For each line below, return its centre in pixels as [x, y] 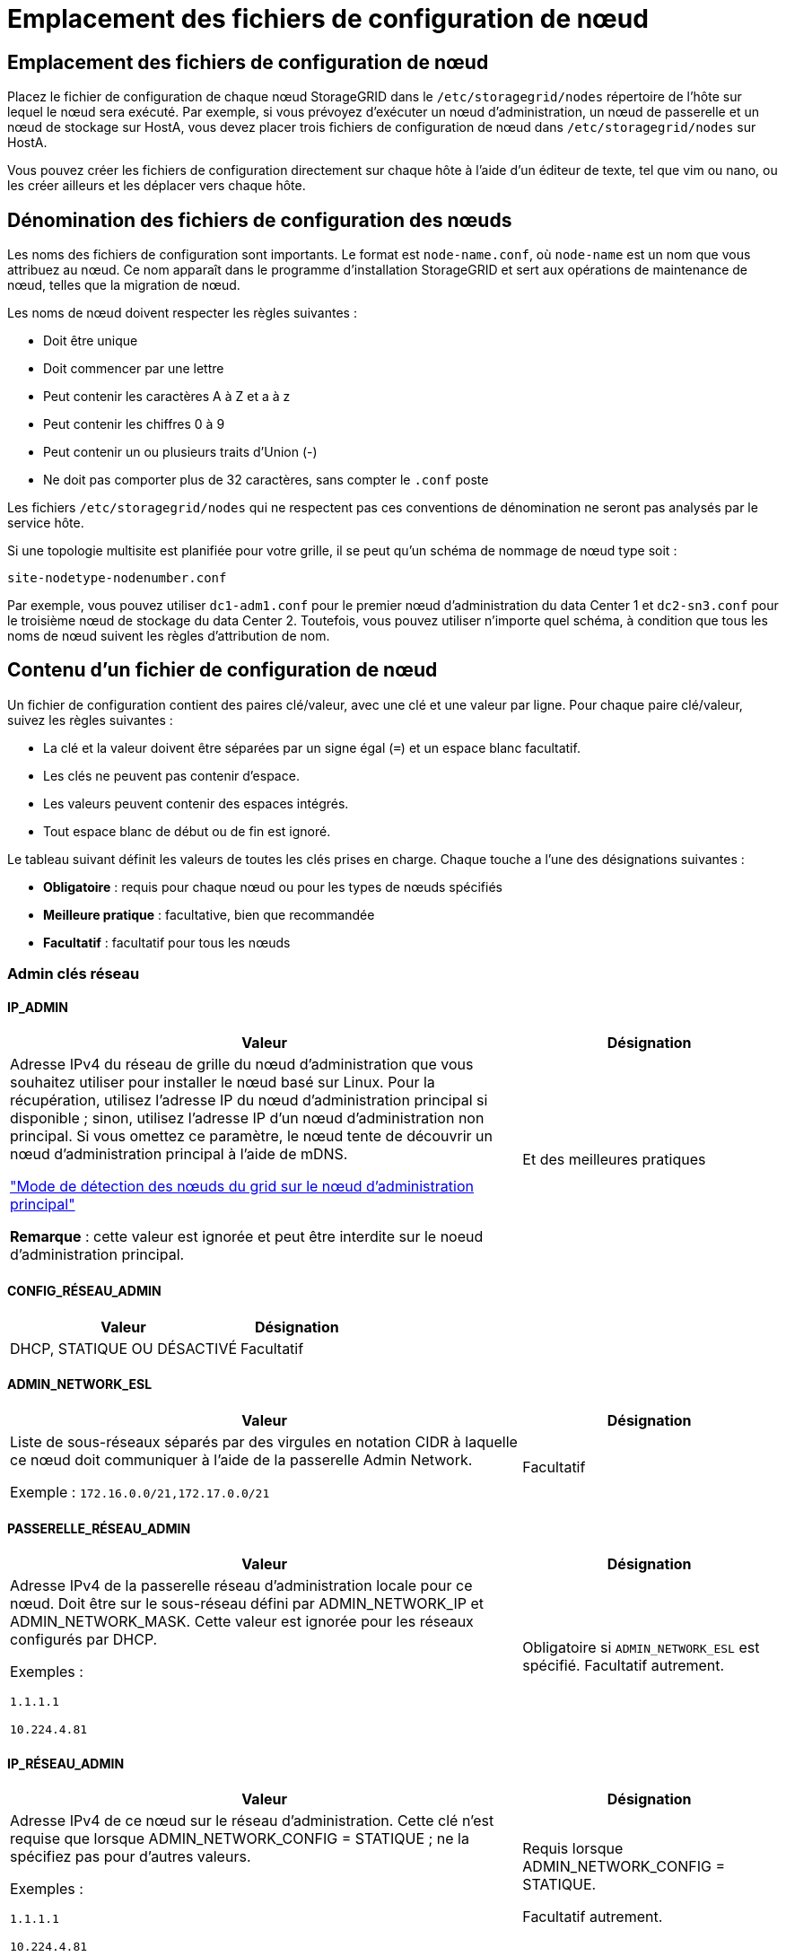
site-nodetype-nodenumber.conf [117, 578]
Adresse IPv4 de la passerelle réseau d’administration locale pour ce [241, 1586]
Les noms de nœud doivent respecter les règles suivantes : [182, 313]
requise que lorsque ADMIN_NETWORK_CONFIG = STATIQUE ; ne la [240, 1839]
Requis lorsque [573, 1849]
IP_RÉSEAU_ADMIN [66, 1763]
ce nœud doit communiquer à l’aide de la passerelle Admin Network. [241, 1459]
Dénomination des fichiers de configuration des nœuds [260, 220]
